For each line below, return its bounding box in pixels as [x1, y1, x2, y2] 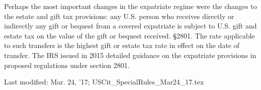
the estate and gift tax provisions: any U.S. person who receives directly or [4, 10, 234, 21]
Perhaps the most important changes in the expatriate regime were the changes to [4, 1, 257, 11]
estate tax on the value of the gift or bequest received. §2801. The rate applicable [4, 30, 255, 40]
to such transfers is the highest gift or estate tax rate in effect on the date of [4, 40, 240, 50]
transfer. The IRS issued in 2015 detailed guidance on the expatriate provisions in [4, 49, 256, 60]
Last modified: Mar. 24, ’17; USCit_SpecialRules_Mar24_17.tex [4, 76, 204, 87]
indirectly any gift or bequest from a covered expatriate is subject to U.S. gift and [4, 20, 257, 31]
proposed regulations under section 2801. [4, 59, 130, 70]
